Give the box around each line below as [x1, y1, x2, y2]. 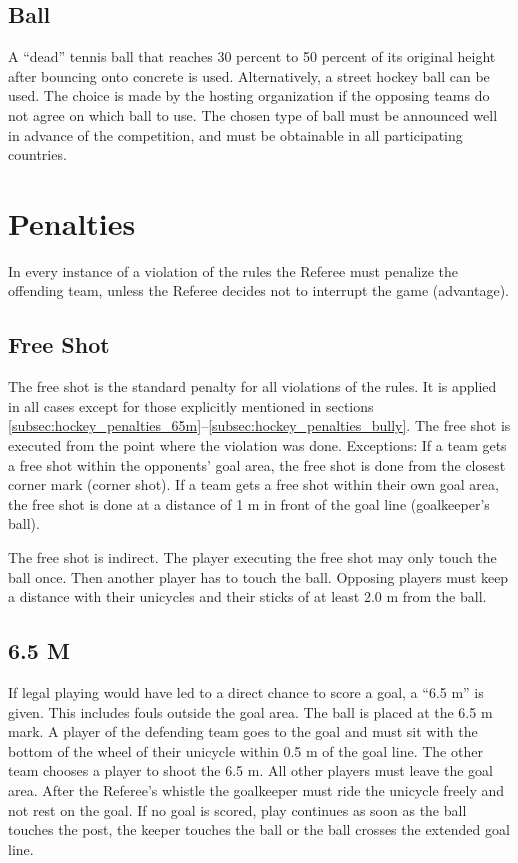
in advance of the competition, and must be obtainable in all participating [8, 124, 463, 145]
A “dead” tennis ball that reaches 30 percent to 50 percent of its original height [8, 46, 496, 67]
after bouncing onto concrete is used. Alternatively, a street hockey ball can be [8, 65, 490, 86]
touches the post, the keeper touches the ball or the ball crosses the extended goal [8, 819, 510, 840]
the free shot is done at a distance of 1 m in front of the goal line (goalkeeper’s [8, 493, 490, 514]
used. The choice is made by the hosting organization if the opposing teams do [8, 85, 490, 106]
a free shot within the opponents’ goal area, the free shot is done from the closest [8, 454, 506, 475]
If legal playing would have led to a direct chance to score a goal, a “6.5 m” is [8, 682, 484, 703]
